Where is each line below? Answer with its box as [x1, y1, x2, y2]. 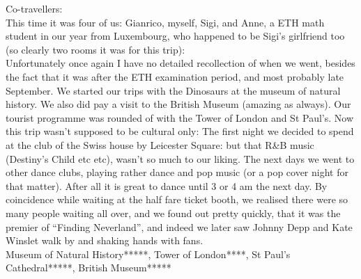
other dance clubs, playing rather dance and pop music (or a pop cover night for [6, 165, 348, 180]
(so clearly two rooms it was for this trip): [6, 42, 185, 56]
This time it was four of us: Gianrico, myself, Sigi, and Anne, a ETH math [6, 15, 325, 29]
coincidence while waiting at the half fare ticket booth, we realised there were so [6, 192, 348, 207]
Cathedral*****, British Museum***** [6, 260, 171, 275]
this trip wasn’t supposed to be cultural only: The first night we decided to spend [6, 124, 354, 138]
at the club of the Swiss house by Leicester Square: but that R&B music [6, 137, 314, 152]
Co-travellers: [6, 1, 63, 15]
